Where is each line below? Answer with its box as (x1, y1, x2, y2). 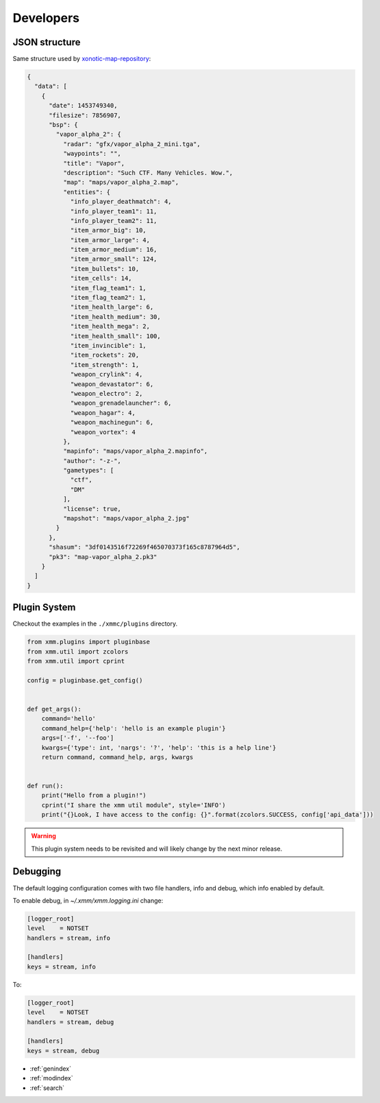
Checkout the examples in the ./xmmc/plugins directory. (12, 619, 178, 628)
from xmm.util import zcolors (27, 648, 129, 655)
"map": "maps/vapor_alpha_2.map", (62, 178, 179, 187)
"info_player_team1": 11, (70, 207, 157, 215)
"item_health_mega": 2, (70, 322, 151, 331)
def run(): (27, 782, 64, 790)
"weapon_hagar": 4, (70, 409, 136, 416)
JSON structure (12, 36, 81, 48)
